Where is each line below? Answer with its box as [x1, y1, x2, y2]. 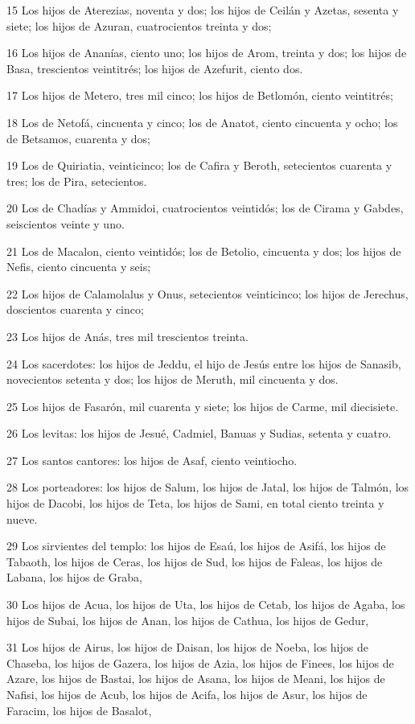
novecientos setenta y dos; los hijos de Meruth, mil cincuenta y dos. [6, 371, 339, 388]
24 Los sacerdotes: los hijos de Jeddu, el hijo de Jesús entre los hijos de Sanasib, [6, 355, 401, 372]
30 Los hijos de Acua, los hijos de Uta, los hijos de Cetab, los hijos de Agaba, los [6, 596, 405, 613]
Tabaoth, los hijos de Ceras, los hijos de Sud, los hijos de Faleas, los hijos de [6, 553, 383, 570]
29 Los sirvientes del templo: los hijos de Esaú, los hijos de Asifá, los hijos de [6, 537, 386, 554]
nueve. [6, 510, 38, 527]
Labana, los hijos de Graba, [6, 569, 142, 586]
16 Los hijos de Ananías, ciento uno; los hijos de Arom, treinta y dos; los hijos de [6, 44, 407, 61]
